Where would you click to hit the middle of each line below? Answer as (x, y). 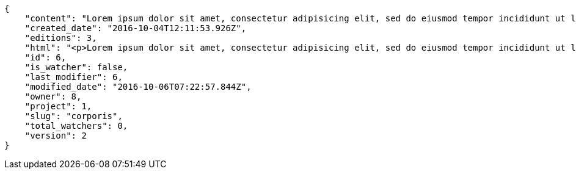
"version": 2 (56, 136)
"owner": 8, (53, 96)
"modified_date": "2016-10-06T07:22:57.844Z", (138, 87)
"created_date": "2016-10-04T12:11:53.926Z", (136, 28)
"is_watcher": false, (76, 67)
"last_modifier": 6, (74, 77)
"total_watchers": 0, (76, 126)
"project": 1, (58, 106)
